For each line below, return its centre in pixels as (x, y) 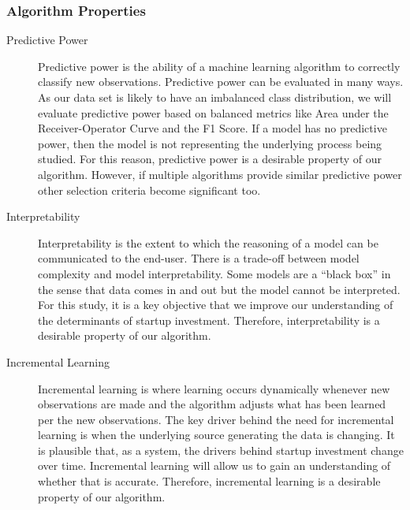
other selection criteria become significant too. (149, 190)
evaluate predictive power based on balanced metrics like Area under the (213, 112)
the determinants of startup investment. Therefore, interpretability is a (209, 320)
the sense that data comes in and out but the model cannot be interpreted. (219, 289)
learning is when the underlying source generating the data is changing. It (216, 435)
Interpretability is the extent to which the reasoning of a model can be (208, 242)
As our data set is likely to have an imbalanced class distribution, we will (215, 97)
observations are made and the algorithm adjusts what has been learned (212, 404)
